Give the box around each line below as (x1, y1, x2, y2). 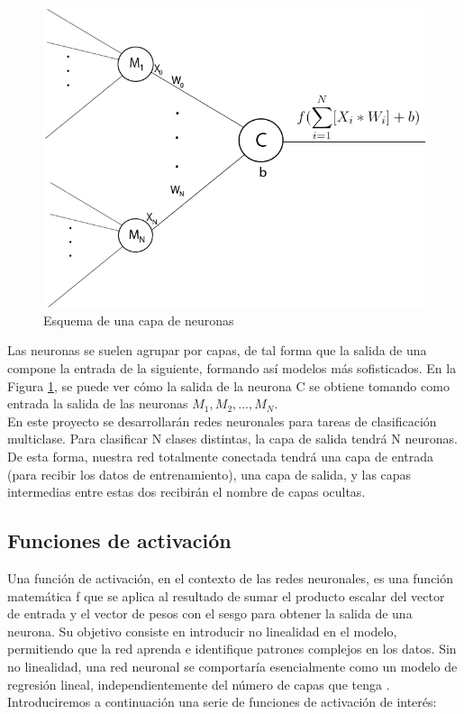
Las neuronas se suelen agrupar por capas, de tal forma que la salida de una (7, 341, 427, 360)
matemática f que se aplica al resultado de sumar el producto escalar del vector (7, 586, 445, 605)
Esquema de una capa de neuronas (43, 310, 234, 329)
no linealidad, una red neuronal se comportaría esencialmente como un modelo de (7, 656, 458, 675)
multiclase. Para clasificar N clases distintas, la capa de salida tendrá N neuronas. (7, 429, 458, 448)
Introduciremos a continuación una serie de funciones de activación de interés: (7, 692, 437, 711)
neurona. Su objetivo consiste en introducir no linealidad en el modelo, (7, 621, 397, 640)
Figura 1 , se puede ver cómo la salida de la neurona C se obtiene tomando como (7, 376, 450, 395)
